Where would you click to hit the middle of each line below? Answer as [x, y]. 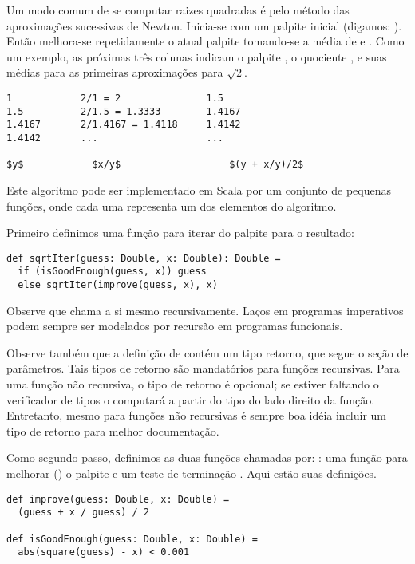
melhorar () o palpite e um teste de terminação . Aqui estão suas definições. [192, 473]
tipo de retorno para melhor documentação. [113, 430]
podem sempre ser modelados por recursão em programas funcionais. [175, 326]
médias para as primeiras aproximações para [115, 72]
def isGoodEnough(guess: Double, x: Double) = [132, 539]
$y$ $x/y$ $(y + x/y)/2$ [155, 165]
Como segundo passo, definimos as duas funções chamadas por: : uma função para [207, 458]
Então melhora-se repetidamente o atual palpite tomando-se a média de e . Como [206, 41]
